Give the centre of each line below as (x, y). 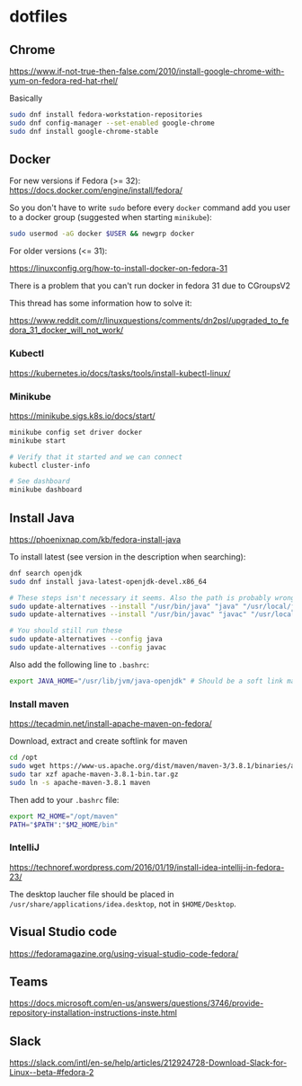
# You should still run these (66, 631)
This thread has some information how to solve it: (101, 304)
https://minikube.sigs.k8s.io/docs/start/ (82, 416)
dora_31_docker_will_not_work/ (67, 331)
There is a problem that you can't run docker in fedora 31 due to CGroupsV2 (150, 286)
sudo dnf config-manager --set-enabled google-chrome (112, 123)
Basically (26, 98)
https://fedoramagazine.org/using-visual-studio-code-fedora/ (124, 953)
